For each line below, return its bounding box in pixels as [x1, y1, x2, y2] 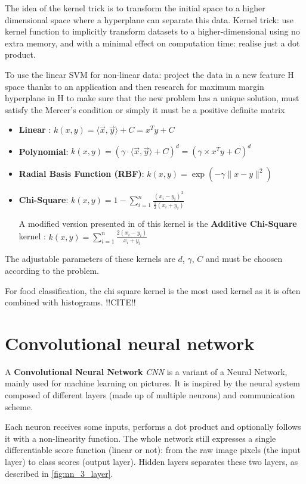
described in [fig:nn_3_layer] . [5, 467, 113, 479]
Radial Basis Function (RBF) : [18, 167, 144, 180]
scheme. [5, 400, 33, 413]
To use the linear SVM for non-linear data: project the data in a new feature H [5, 68, 294, 80]
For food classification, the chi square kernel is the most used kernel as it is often [5, 284, 301, 296]
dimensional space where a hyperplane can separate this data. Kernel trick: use [5, 13, 293, 26]
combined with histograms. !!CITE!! [5, 296, 136, 308]
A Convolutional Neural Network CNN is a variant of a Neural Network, [5, 365, 288, 377]
